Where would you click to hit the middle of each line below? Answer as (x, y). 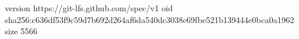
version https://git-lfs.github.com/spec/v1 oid (89, 8)
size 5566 (21, 31)
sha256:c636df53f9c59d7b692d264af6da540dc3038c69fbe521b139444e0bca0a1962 (149, 19)
